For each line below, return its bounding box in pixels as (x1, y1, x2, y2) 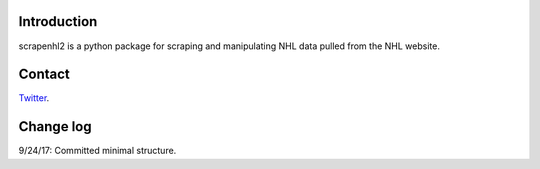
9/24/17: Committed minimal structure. (18, 145, 177, 157)
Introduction (18, 13, 98, 30)
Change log (18, 118, 92, 135)
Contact (18, 66, 70, 83)
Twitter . (18, 92, 50, 104)
